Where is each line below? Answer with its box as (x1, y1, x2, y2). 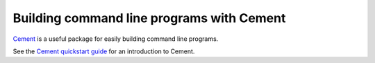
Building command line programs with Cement (12, 10, 286, 26)
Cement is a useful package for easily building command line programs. (12, 35, 219, 43)
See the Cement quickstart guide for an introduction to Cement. (12, 47, 195, 55)
